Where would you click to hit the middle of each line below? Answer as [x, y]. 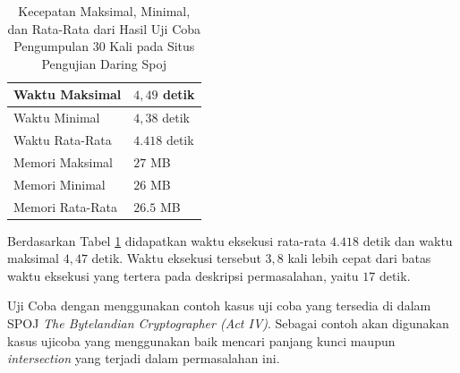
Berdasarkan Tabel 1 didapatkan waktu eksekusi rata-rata [167, 240]
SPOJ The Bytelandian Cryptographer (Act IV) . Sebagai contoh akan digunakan [228, 323]
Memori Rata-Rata [65, 206]
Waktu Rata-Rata [63, 140]
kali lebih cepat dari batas [359, 258]
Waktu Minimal [57, 118]
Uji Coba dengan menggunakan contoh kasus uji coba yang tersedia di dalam [219, 305]
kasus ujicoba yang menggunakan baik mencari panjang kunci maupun [201, 340]
